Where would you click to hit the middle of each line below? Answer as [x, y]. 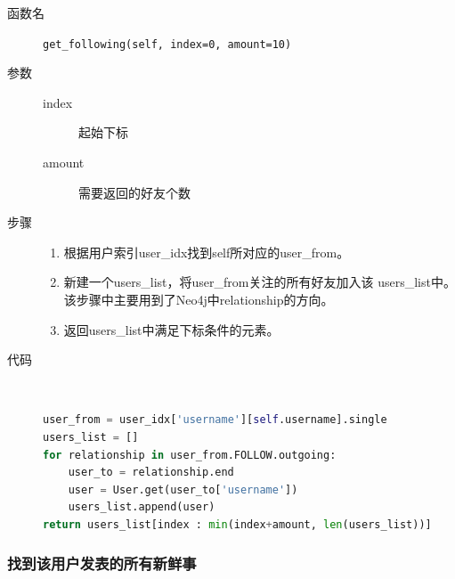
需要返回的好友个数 [134, 192]
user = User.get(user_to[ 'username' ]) [183, 489]
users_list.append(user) [142, 507]
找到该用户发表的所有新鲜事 [102, 563]
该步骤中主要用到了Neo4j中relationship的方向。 [199, 299]
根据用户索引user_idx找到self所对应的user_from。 [207, 252]
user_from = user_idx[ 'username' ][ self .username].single [215, 420]
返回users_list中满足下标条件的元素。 [171, 329]
